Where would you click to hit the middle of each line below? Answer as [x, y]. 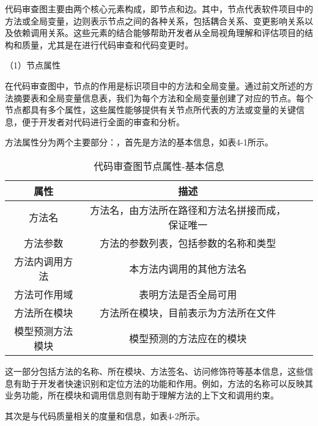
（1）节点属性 [33, 65]
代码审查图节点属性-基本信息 [159, 166]
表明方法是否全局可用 [188, 294]
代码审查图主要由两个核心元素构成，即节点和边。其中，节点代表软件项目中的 [159, 9]
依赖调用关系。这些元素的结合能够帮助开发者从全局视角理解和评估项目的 [159, 33]
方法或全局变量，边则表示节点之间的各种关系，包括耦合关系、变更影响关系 [155, 20]
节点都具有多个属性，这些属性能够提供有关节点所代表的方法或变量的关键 [150, 110]
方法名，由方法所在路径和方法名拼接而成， [188, 210]
